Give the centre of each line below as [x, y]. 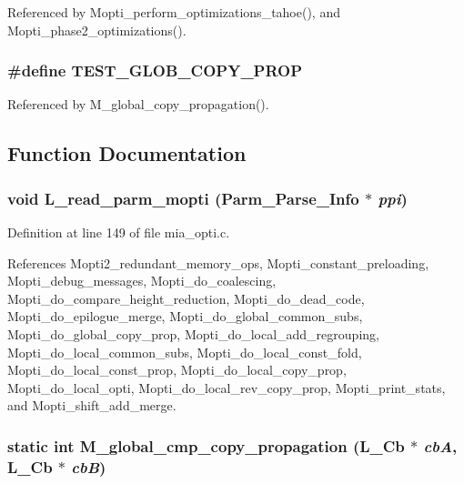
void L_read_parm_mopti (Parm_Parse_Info [183, 198]
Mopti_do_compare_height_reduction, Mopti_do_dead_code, [186, 298]
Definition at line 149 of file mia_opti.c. [119, 232]
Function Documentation [127, 153]
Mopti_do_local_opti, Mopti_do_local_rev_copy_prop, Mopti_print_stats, [227, 387]
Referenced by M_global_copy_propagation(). [138, 104]
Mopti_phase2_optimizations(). [97, 30]
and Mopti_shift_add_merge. [92, 405]
